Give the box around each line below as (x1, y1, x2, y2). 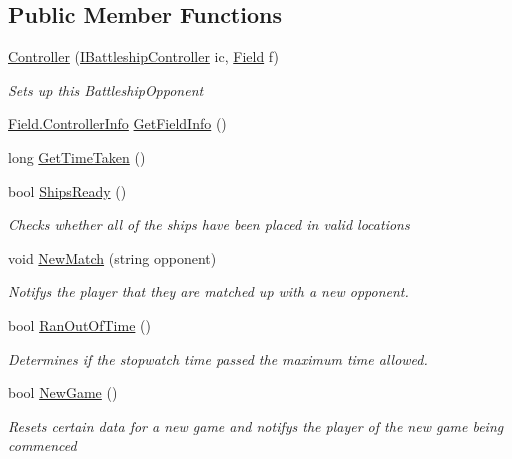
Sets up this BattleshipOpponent (8, 79, 204, 100)
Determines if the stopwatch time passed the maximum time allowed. (8, 348, 428, 369)
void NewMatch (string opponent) (8, 247, 217, 268)
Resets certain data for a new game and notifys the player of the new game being (8, 415, 504, 436)
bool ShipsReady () (8, 180, 127, 201)
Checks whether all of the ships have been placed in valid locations (8, 214, 410, 235)
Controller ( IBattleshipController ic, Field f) (8, 46, 279, 67)
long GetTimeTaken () (8, 146, 146, 167)
